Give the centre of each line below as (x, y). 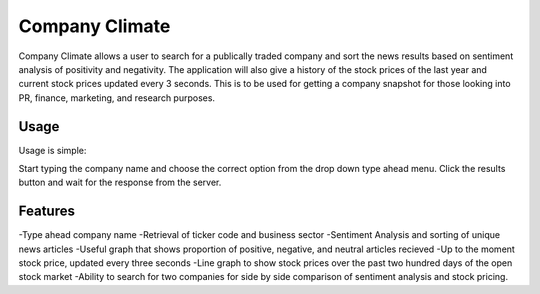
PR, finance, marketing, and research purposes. (116, 97)
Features (46, 211)
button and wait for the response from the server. (120, 182)
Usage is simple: (52, 150)
